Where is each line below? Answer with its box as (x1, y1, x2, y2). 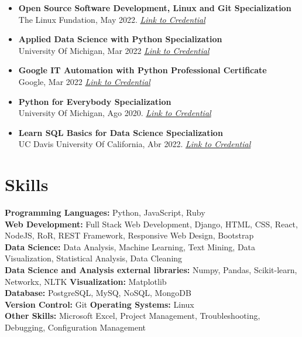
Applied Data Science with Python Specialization (18, 33, 222, 45)
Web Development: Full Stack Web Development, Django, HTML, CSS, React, (5, 217, 298, 230)
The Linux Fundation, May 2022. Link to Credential (18, 13, 205, 25)
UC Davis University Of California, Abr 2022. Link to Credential (18, 138, 251, 150)
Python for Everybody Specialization (18, 95, 171, 107)
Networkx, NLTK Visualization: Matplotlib (5, 275, 167, 287)
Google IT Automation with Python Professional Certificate (18, 64, 267, 76)
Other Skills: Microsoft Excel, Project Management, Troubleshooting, (5, 309, 260, 322)
